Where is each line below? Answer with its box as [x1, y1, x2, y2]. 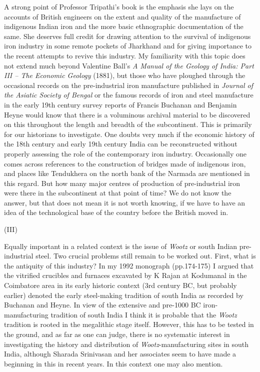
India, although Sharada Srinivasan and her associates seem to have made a [4, 348, 236, 359]
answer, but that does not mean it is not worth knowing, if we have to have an [4, 197, 245, 207]
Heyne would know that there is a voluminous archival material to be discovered [4, 109, 250, 119]
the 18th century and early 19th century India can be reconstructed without [4, 138, 237, 149]
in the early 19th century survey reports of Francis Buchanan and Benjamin [4, 99, 237, 109]
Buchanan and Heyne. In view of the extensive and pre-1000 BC [4, 299, 201, 310]
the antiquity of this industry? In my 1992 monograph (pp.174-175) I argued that [4, 260, 254, 270]
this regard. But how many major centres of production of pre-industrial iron [4, 177, 240, 188]
